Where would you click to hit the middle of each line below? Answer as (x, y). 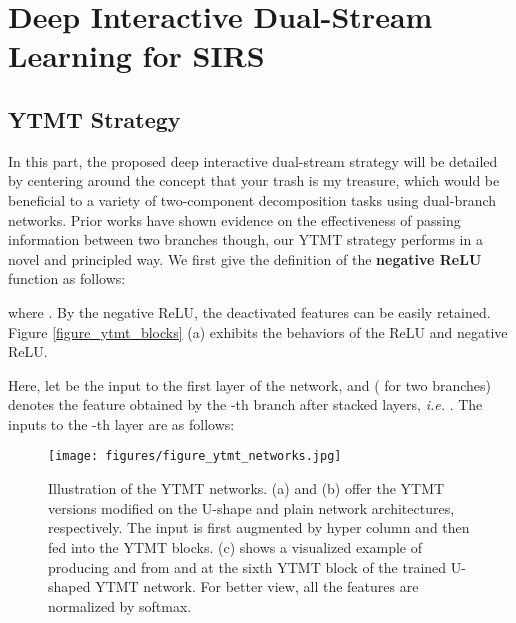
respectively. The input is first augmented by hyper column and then (259, 527)
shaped (69, 586)
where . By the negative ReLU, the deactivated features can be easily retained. (249, 311)
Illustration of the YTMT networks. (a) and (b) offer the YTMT (246, 488)
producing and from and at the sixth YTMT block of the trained (247, 566)
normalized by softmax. (120, 605)
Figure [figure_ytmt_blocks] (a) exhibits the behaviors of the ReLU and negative (258, 331)
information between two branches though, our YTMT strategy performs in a (245, 239)
